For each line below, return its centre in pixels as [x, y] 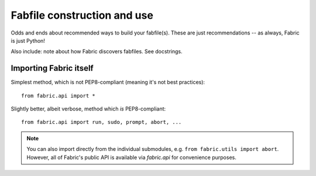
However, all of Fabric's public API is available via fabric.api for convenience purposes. [131, 157]
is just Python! [28, 40]
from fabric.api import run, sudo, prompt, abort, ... [102, 122]
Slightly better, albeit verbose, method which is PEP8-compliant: [88, 109]
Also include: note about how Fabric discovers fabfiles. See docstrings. [97, 51]
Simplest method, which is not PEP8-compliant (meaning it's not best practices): [108, 82]
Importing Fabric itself [52, 68]
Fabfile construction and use [82, 15]
